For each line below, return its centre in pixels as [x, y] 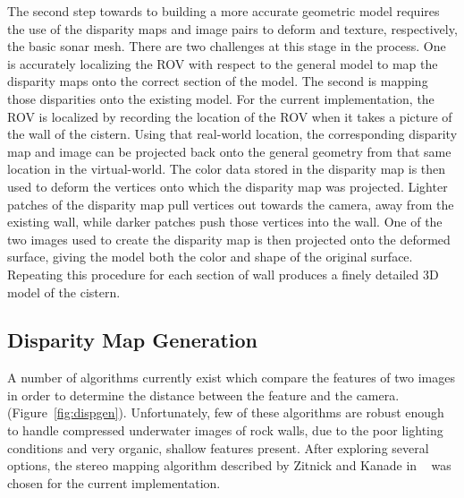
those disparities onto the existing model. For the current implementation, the [221, 98]
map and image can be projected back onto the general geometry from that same [229, 151]
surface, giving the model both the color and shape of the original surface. [210, 257]
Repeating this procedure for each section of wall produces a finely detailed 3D [223, 274]
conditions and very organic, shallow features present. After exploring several [218, 447]
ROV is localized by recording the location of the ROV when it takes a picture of [230, 116]
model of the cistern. [64, 292]
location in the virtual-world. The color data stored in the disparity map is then [227, 169]
